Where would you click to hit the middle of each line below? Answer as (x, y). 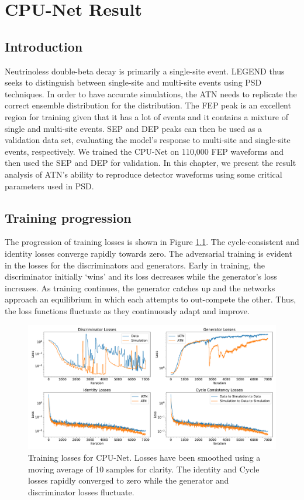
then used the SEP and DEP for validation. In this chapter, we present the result (151, 163)
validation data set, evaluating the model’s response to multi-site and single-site (148, 140)
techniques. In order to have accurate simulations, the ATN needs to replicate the (151, 93)
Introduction (44, 46)
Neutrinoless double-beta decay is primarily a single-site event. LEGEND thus (145, 71)
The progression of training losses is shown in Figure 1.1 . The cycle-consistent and (152, 242)
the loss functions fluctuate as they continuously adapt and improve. (127, 310)
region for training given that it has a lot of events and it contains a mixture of (146, 116)
